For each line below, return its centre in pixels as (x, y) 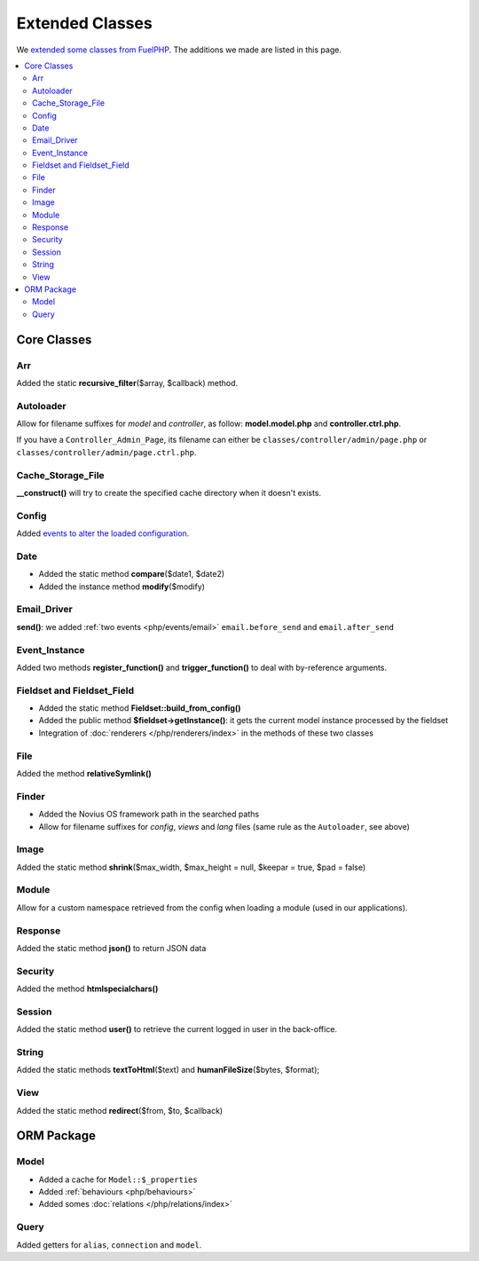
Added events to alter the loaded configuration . (103, 533)
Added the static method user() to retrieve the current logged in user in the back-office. (177, 1029)
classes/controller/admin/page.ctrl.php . (106, 452)
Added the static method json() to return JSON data (111, 948)
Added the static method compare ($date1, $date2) (132, 574)
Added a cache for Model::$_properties (118, 1179)
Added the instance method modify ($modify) (122, 587)
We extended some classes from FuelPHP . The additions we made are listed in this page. (179, 50)
